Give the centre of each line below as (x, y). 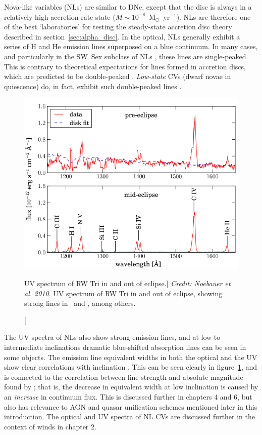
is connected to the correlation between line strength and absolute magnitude (124, 377)
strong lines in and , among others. (80, 303)
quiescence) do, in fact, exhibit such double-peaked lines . (93, 86)
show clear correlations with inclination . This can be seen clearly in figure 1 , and (131, 367)
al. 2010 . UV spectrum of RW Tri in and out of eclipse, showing (123, 293)
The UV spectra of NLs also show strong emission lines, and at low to (112, 337)
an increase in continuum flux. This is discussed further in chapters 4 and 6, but (128, 396)
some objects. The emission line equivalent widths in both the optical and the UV (131, 357)
